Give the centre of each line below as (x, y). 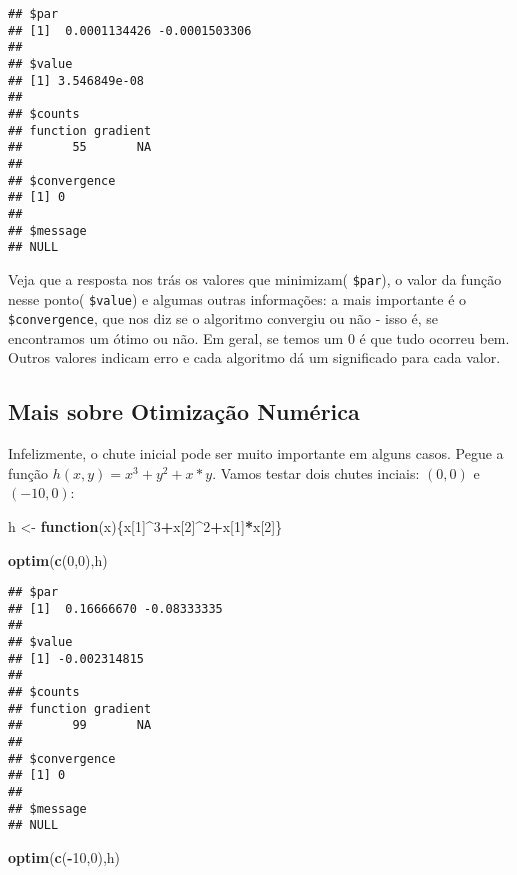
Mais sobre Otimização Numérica (184, 411)
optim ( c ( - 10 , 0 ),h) (64, 857)
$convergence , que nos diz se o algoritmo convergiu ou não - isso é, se (223, 318)
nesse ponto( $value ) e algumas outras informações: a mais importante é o (237, 298)
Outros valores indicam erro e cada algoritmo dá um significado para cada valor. (254, 357)
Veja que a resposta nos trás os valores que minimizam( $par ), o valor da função (255, 278)
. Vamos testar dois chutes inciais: (316, 472)
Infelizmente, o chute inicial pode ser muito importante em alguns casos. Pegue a (256, 453)
